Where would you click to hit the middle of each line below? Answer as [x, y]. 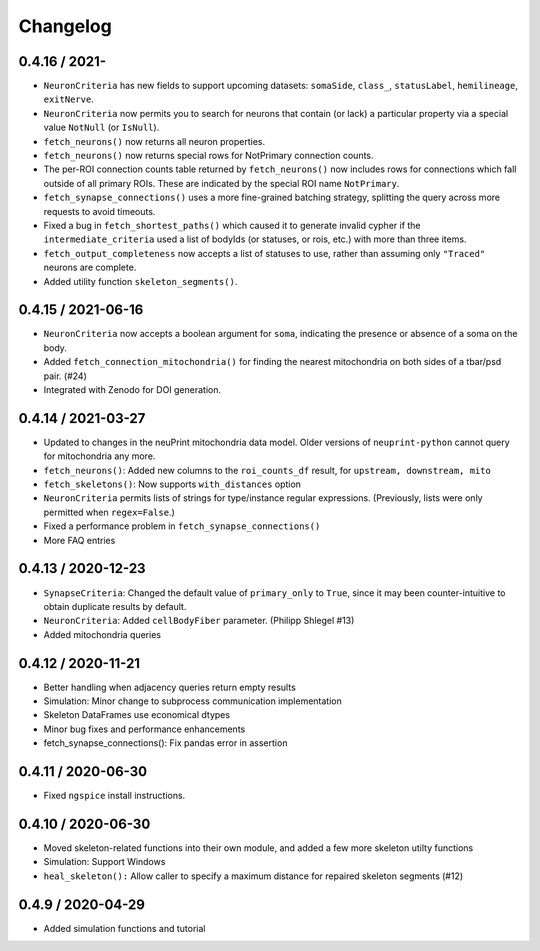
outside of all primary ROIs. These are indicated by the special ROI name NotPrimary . [221, 183]
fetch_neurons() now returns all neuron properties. [154, 141]
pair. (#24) [65, 376]
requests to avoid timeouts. [99, 211]
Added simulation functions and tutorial [124, 928]
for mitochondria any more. [99, 456]
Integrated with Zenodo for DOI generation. [132, 389]
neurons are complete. [90, 267]
